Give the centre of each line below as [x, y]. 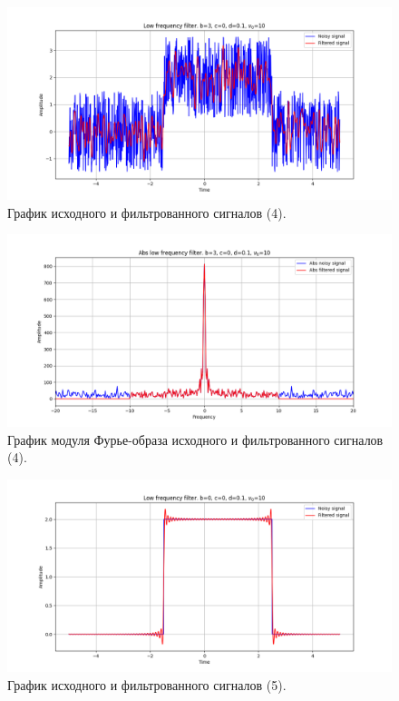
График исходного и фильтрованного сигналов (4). [147, 212]
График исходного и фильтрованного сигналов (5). [147, 684]
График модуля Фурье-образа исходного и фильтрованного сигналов [195, 439]
